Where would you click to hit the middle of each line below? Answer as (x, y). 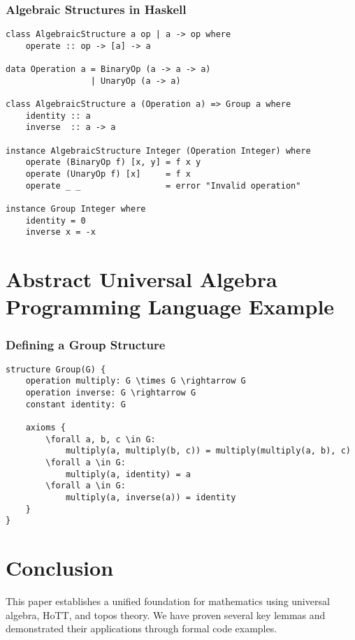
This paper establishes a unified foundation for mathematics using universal (168, 601)
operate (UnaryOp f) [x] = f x (108, 174)
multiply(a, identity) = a (128, 474)
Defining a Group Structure (86, 344)
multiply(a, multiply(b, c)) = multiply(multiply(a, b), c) (208, 451)
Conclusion (60, 568)
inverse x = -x (60, 232)
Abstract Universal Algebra (142, 279)
